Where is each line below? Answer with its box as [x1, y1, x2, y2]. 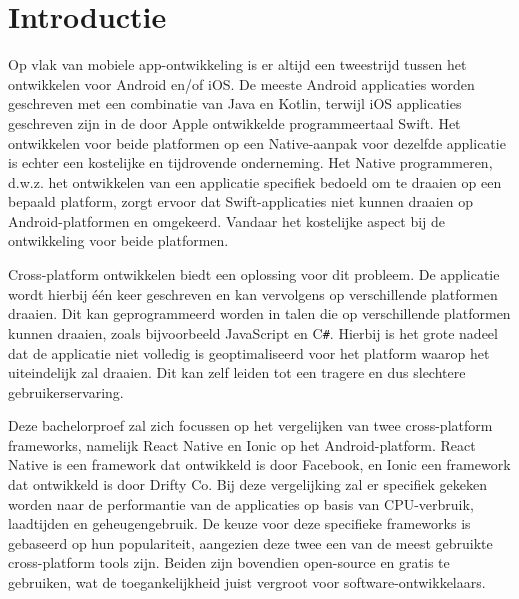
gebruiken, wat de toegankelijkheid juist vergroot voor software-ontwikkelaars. [8, 572, 486, 593]
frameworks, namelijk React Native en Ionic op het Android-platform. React [8, 434, 476, 455]
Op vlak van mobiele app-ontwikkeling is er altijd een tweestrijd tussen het [8, 54, 467, 75]
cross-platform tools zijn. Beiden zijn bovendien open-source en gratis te [8, 552, 450, 573]
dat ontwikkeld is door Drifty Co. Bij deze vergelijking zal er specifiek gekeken [8, 474, 488, 495]
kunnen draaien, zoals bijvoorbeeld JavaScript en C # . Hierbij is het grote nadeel [8, 322, 498, 343]
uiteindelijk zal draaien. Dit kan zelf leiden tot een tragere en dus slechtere [8, 362, 466, 383]
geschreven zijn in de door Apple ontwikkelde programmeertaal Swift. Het [8, 112, 461, 133]
